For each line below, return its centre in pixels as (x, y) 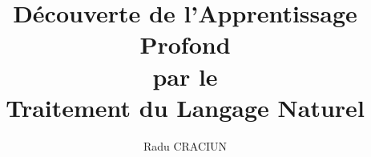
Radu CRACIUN (185, 145)
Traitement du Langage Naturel (185, 107)
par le (185, 76)
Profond (185, 44)
